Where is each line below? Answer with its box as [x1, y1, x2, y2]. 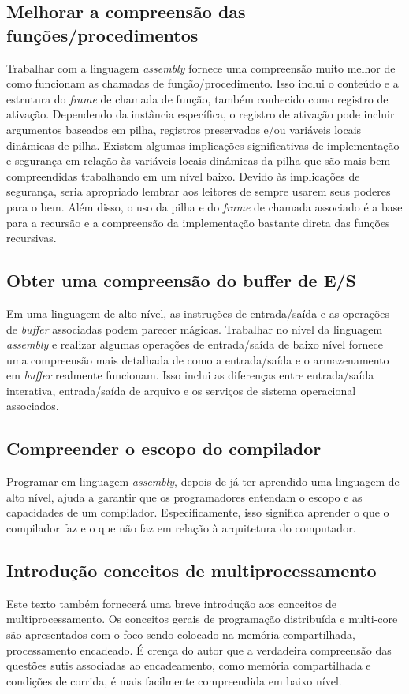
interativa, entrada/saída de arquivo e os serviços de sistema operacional [6, 382, 356, 398]
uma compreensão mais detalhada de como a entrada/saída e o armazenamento [6, 351, 389, 368]
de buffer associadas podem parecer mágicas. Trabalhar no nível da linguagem [6, 320, 383, 337]
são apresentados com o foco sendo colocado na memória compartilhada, [6, 626, 355, 643]
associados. [6, 397, 59, 414]
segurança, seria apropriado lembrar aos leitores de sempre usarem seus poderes [6, 183, 391, 200]
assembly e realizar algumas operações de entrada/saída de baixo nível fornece [6, 336, 384, 353]
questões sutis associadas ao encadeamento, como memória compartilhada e [6, 657, 371, 673]
